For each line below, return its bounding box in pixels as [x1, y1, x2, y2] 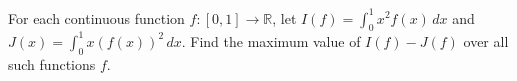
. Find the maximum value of [181, 30, 361, 51]
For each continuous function [8, 7, 185, 28]
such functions [8, 53, 96, 74]
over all [463, 30, 509, 51]
